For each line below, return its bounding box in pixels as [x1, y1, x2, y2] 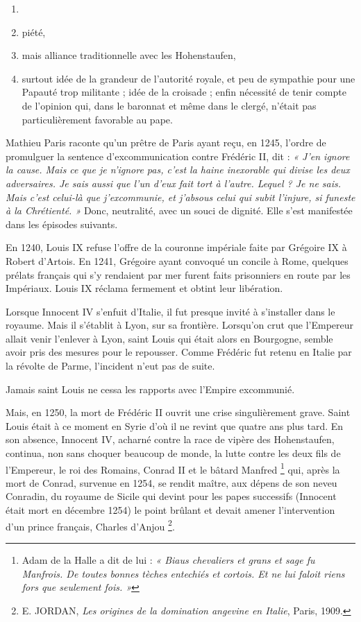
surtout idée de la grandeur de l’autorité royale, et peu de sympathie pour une [22, 71, 355, 85]
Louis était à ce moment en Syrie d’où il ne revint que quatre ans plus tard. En [6, 418, 344, 433]
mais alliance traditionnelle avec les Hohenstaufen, [22, 48, 236, 62]
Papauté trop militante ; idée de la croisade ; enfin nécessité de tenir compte [22, 85, 346, 99]
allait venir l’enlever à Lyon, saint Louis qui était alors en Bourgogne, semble [6, 331, 333, 345]
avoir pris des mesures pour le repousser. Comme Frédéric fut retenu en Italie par [6, 345, 352, 359]
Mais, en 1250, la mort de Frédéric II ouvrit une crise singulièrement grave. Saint [6, 405, 351, 420]
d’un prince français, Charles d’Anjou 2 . [6, 517, 175, 533]
